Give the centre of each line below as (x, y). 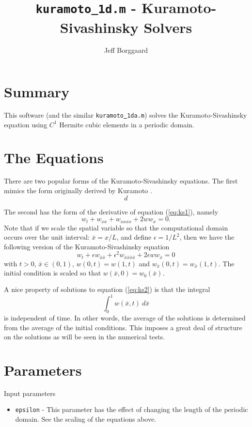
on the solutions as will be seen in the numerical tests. (84, 337)
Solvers (168, 27)
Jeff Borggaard (126, 50)
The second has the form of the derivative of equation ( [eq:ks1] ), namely (111, 211)
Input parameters (30, 393)
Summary (37, 92)
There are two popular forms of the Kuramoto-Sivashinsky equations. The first (121, 181)
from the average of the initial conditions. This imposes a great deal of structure (123, 327)
